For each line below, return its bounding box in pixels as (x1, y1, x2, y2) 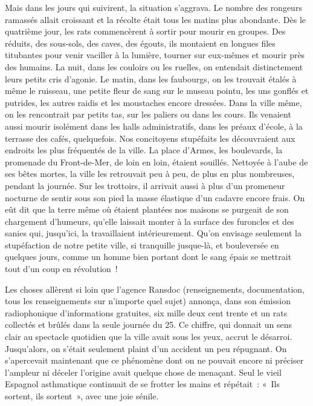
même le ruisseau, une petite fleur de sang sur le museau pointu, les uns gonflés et (5, 84, 309, 97)
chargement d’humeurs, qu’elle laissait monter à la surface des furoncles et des (5, 215, 294, 227)
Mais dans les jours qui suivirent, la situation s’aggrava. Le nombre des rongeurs (5, 1, 302, 13)
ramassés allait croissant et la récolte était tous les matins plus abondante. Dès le (5, 13, 306, 25)
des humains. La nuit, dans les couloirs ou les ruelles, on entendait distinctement (5, 60, 303, 73)
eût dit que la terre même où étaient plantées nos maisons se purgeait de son (5, 203, 289, 216)
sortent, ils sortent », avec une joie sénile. (5, 390, 159, 402)
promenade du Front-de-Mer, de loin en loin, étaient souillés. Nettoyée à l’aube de (5, 155, 308, 168)
